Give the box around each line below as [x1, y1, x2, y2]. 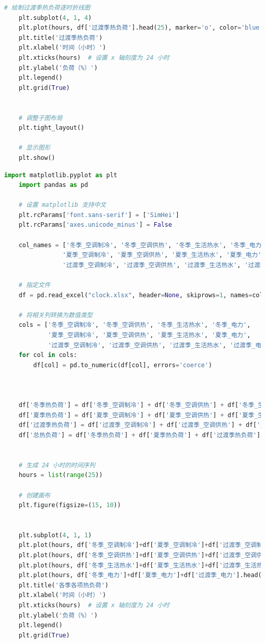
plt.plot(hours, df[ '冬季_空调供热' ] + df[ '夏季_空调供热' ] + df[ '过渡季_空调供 [18, 552, 263, 559]
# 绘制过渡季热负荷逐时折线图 [4, 4, 90, 11]
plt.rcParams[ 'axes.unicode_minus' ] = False [18, 221, 172, 229]
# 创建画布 [18, 491, 50, 499]
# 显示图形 [18, 144, 50, 152]
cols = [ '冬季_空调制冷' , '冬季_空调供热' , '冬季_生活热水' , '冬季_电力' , [18, 321, 251, 329]
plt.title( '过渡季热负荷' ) [18, 34, 103, 41]
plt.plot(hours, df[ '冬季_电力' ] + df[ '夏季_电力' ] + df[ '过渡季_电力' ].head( [18, 571, 262, 579]
